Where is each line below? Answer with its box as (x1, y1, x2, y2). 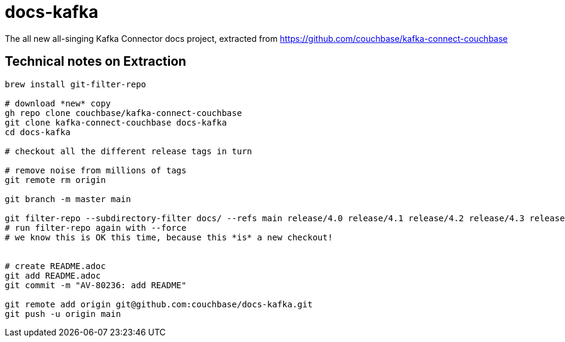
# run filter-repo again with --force (5, 222, 187, 233)
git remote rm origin (5, 175, 106, 185)
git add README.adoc (5, 270, 101, 280)
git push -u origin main (5, 309, 121, 319)
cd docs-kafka (5, 127, 71, 137)
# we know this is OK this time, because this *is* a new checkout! (5, 232, 333, 242)
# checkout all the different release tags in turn (5, 146, 253, 156)
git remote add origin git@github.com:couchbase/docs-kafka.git (5, 299, 313, 309)
